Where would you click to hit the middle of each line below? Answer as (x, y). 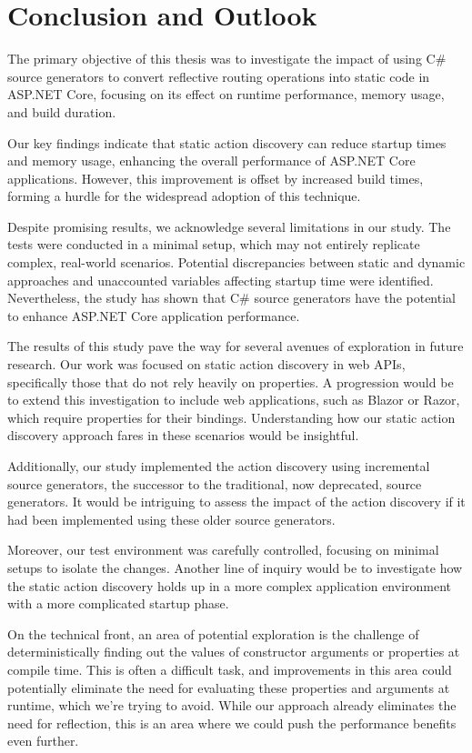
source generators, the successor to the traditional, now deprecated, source (215, 483)
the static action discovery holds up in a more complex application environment (230, 585)
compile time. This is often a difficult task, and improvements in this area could (230, 669)
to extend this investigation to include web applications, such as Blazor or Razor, (234, 400)
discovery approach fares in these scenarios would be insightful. (183, 435)
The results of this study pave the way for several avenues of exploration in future (236, 346)
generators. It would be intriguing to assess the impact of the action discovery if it (236, 502)
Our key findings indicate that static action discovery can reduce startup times (227, 142)
